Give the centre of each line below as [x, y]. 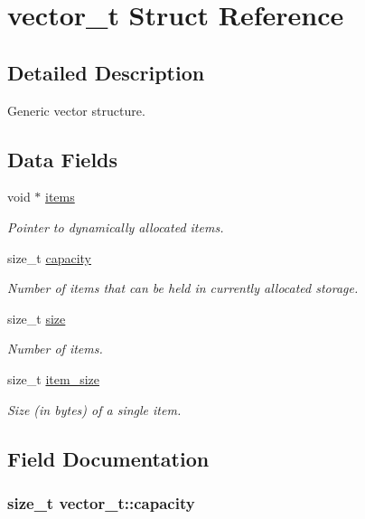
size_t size [37, 318]
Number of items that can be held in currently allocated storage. [183, 288]
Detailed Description [106, 72]
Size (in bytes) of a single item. [94, 409]
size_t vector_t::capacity [101, 502]
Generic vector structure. [76, 110]
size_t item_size [54, 378]
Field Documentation [108, 458]
